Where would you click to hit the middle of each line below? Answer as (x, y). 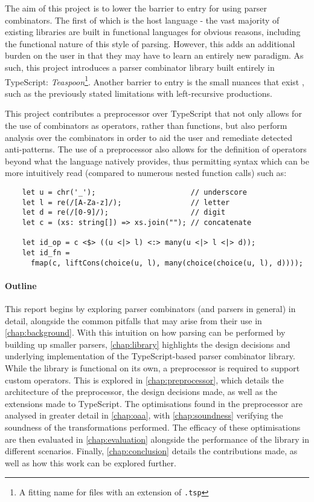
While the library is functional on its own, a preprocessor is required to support (152, 367)
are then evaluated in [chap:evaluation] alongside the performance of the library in (157, 439)
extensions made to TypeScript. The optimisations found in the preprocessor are (154, 403)
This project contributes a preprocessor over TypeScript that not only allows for (153, 113)
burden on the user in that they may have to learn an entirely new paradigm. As (154, 55)
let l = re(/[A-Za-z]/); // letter (126, 202)
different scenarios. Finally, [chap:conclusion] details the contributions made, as (151, 451)
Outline (21, 285)
